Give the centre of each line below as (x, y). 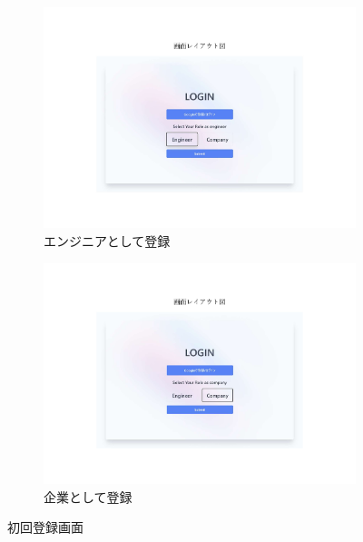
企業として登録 (88, 496)
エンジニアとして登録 (107, 241)
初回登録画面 (45, 527)
